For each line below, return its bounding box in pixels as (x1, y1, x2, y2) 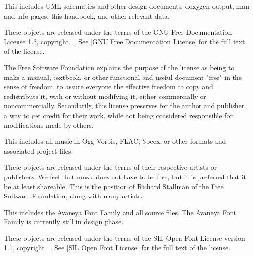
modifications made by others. (4, 119, 94, 130)
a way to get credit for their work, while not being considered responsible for (4, 110, 233, 120)
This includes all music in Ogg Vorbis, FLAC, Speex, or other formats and (4, 136, 226, 146)
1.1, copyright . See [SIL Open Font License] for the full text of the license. (4, 242, 231, 253)
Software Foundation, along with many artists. (4, 191, 143, 201)
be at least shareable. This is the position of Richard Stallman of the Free (4, 181, 224, 191)
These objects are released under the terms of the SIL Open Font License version (4, 233, 245, 243)
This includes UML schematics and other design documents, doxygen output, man (4, 1, 249, 11)
